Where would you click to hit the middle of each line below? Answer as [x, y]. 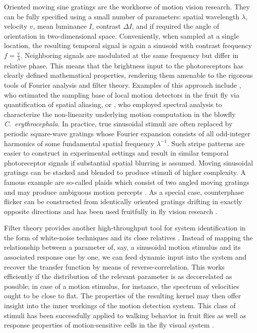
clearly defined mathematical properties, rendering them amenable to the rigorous [128, 75]
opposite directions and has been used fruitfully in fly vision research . [111, 211]
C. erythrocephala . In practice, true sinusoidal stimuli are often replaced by [118, 124]
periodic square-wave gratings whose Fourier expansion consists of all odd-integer [127, 133]
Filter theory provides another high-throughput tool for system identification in [125, 228]
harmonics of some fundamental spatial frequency [79, 143]
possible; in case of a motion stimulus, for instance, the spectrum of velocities [122, 286]
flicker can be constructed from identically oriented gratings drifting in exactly [123, 201]
